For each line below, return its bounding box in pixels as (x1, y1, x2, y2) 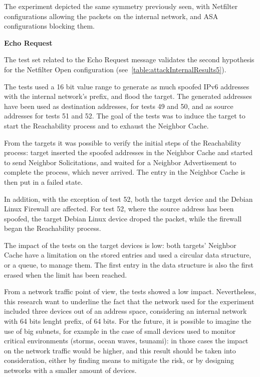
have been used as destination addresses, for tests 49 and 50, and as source (4, 100, 233, 111)
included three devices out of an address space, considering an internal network (4, 306, 247, 316)
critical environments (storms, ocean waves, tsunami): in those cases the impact (4, 335, 248, 346)
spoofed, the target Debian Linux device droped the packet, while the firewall (4, 213, 242, 223)
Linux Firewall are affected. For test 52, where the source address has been (4, 203, 234, 214)
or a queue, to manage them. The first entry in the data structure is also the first (4, 260, 253, 270)
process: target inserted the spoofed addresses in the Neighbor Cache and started (4, 147, 253, 158)
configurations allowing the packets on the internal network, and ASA (4, 11, 218, 21)
